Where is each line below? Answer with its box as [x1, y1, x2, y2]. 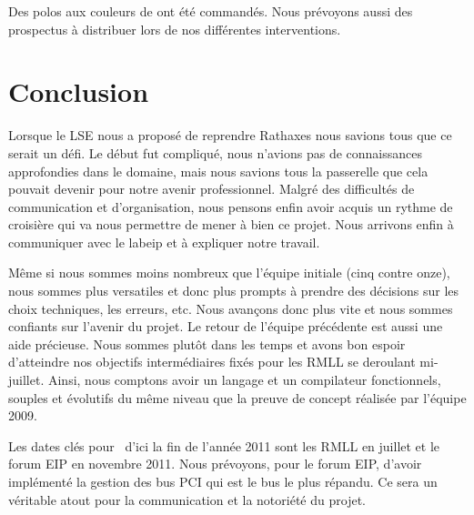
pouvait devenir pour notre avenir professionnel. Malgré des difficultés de [8, 179, 415, 198]
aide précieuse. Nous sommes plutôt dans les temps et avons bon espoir [8, 334, 406, 353]
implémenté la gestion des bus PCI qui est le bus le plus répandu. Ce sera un [8, 472, 438, 490]
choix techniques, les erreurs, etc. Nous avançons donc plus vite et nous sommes [8, 298, 453, 318]
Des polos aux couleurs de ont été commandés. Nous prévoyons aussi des [8, 2, 413, 20]
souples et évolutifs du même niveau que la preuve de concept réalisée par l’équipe [8, 388, 467, 407]
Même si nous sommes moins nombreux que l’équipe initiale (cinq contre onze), [8, 263, 450, 282]
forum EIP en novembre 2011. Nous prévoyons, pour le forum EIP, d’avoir [8, 454, 422, 473]
